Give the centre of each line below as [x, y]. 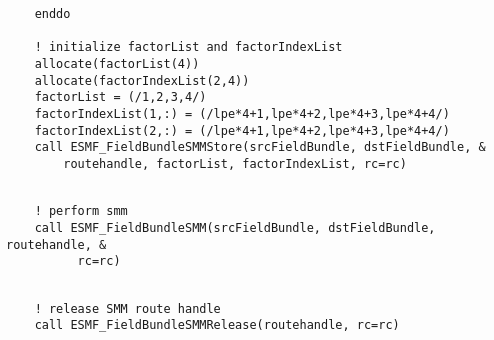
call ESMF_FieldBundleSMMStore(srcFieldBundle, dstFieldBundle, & [260, 147]
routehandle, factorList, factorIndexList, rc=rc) [235, 163]
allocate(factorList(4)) [117, 63]
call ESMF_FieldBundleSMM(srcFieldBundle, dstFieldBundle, [235, 227]
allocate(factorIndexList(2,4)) [142, 80]
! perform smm [81, 211]
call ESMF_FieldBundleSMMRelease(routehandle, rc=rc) [217, 325]
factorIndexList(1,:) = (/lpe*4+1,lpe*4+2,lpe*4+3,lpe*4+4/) [242, 113]
